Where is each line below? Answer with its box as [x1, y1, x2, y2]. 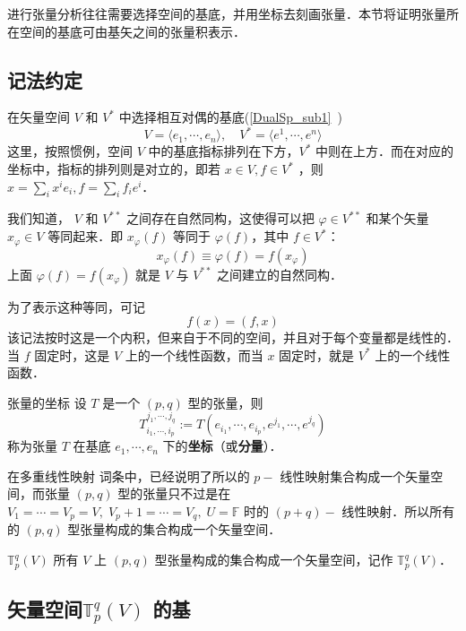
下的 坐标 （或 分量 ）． [162, 437, 282, 455]
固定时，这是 [34, 345, 110, 364]
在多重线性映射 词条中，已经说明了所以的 [7, 466, 250, 485]
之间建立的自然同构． [216, 264, 342, 283]
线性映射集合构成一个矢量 [280, 466, 431, 485]
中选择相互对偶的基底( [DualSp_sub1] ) [118, 108, 342, 126]
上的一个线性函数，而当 [125, 345, 263, 364]
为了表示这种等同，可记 [7, 297, 145, 315]
